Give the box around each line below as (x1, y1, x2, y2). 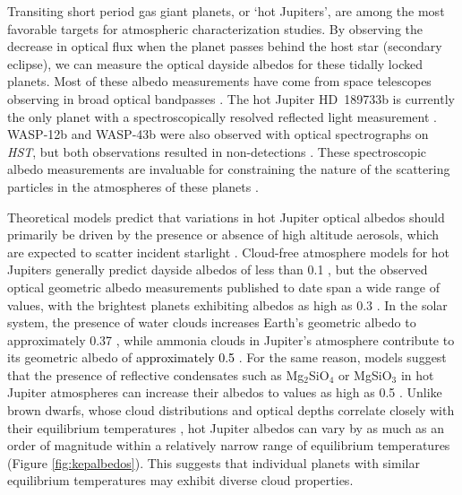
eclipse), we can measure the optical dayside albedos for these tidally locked (7, 54, 423, 73)
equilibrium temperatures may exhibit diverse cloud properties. (7, 471, 354, 490)
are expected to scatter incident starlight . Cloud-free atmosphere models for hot (7, 242, 450, 261)
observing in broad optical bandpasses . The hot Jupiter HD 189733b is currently (7, 89, 455, 108)
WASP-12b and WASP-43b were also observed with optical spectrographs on (7, 125, 429, 143)
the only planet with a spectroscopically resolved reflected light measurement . (7, 107, 437, 126)
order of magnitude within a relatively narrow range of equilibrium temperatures (7, 436, 450, 455)
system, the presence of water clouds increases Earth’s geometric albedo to (7, 313, 416, 332)
